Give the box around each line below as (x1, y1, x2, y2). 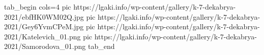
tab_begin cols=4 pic (4, 2, 71, 12)
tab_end (87, 41, 115, 51)
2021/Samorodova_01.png (4, 41, 86, 51)
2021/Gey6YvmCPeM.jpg (4, 21, 84, 32)
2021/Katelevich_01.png (4, 31, 81, 41)
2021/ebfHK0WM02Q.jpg (4, 11, 84, 22)
